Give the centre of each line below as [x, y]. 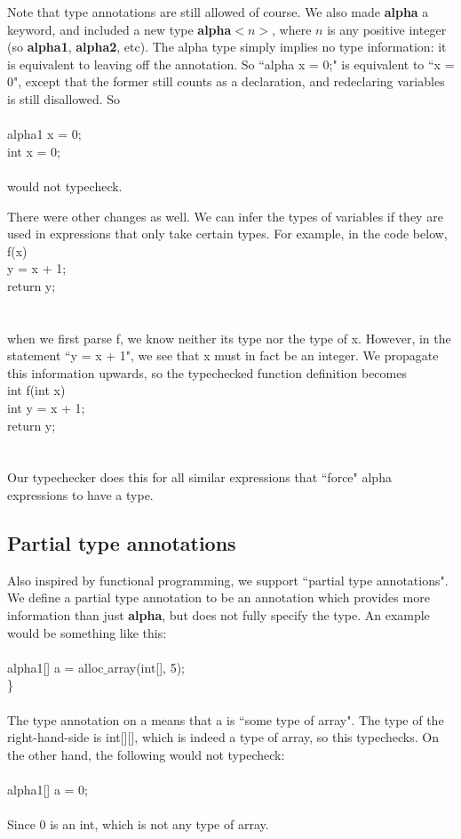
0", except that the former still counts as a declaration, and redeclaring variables [226, 81]
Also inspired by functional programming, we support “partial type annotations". [228, 580]
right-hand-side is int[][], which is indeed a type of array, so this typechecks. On [223, 737]
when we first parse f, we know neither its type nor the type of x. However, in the [229, 338]
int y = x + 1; [46, 408]
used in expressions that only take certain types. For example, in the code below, [227, 234]
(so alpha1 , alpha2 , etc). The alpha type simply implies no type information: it [227, 47]
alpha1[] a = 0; [48, 789]
